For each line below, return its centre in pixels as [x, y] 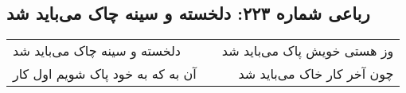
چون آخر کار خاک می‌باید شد [316, 74]
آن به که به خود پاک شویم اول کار [105, 74]
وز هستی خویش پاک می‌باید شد [308, 51]
